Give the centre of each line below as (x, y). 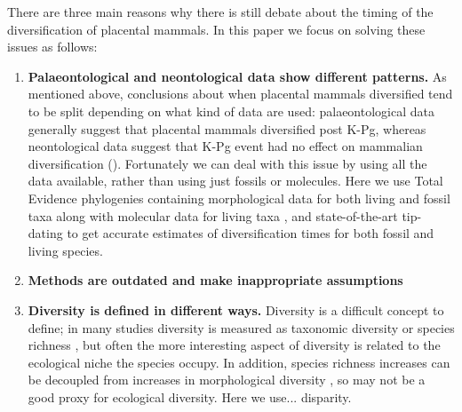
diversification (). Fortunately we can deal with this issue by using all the (227, 163)
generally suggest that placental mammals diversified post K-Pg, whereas (227, 128)
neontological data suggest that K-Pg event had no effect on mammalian (225, 146)
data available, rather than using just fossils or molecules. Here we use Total (235, 181)
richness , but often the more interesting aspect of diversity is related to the (234, 345)
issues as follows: (52, 47)
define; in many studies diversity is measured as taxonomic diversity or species (241, 327)
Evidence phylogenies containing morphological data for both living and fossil (239, 198)
